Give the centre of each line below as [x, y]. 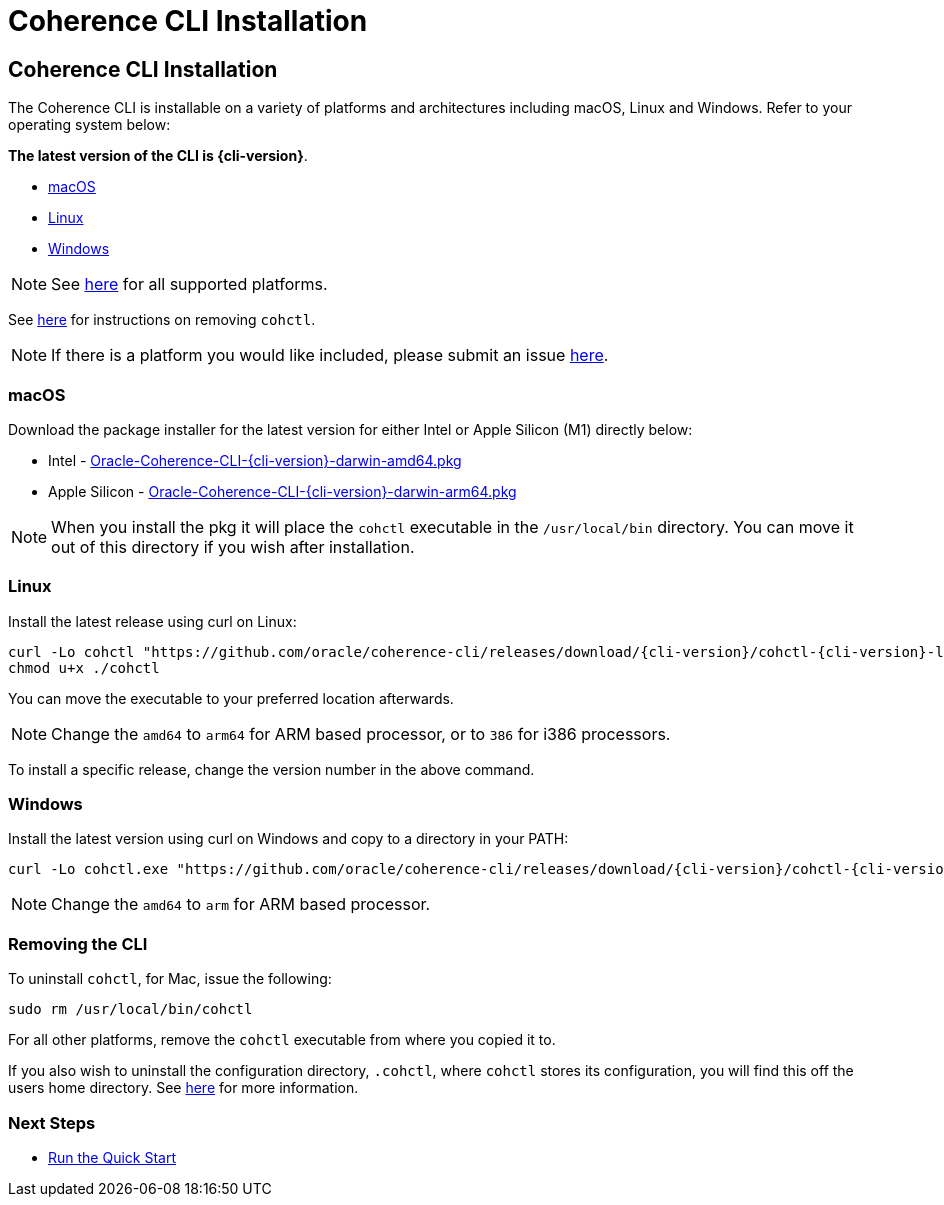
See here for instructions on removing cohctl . [162, 320]
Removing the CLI [78, 943]
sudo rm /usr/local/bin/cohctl [130, 1009]
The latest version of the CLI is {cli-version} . [158, 156]
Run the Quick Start [112, 1157]
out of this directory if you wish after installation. [233, 546]
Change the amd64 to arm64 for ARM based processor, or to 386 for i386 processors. [361, 733]
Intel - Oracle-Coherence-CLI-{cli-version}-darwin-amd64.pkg [255, 460]
